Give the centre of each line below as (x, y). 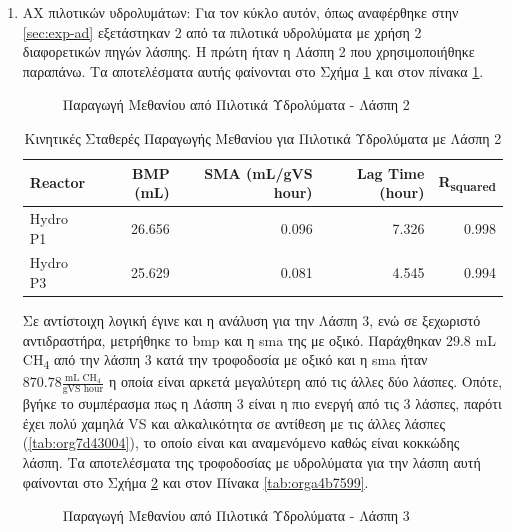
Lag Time (391, 172)
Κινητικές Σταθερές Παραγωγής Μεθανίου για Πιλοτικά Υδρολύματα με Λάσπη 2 (263, 137)
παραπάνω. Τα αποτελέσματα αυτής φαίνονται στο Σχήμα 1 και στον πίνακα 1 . (253, 70)
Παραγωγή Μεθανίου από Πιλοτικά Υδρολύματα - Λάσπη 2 (236, 104)
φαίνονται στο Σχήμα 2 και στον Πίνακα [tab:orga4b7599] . (195, 481)
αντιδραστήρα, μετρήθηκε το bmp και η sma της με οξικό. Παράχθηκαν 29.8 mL (259, 339)
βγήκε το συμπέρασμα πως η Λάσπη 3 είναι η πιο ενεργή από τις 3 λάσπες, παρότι (262, 403)
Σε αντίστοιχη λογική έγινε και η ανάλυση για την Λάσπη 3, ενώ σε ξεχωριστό (251, 320)
